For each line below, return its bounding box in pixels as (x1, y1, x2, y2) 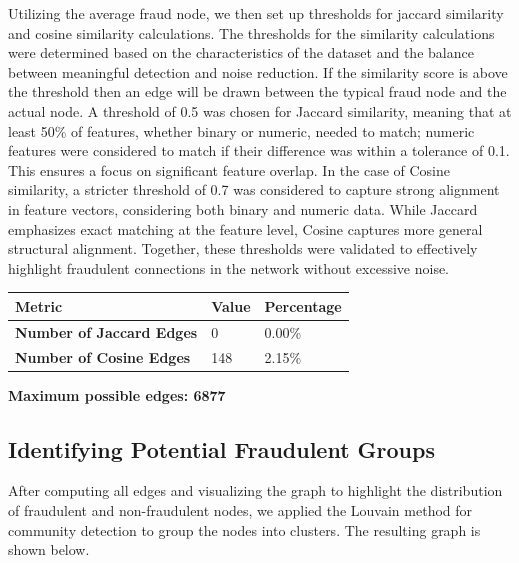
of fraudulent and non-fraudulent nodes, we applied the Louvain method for (8, 499, 473, 520)
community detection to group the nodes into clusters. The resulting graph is (8, 519, 481, 540)
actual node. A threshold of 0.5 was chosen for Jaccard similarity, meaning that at (8, 100, 512, 121)
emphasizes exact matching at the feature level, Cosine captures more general (8, 218, 483, 239)
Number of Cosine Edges (15, 346, 191, 367)
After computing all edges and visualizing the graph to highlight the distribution (8, 480, 503, 501)
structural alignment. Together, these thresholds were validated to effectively (8, 238, 478, 259)
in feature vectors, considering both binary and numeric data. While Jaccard (8, 198, 478, 219)
